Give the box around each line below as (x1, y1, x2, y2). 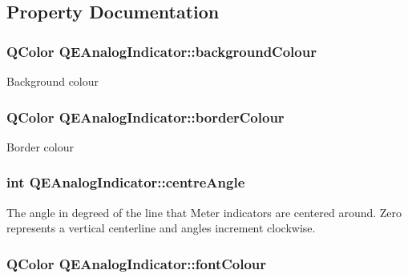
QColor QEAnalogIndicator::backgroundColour (6, 41, 317, 61)
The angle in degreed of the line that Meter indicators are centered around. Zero (6, 203, 402, 220)
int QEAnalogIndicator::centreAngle (6, 172, 245, 192)
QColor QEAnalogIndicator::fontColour (6, 253, 267, 273)
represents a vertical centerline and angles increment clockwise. (6, 220, 316, 236)
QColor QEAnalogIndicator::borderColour (6, 107, 285, 127)
